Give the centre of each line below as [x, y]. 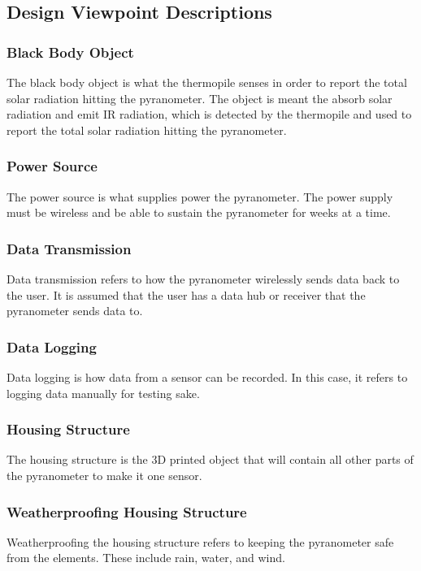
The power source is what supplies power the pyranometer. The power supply [200, 196]
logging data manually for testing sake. [103, 393]
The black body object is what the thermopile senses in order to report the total [207, 82]
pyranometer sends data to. [75, 311]
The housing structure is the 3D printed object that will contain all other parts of [210, 459]
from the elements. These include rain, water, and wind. [146, 558]
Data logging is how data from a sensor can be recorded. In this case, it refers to [207, 377]
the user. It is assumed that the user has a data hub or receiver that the [186, 294]
